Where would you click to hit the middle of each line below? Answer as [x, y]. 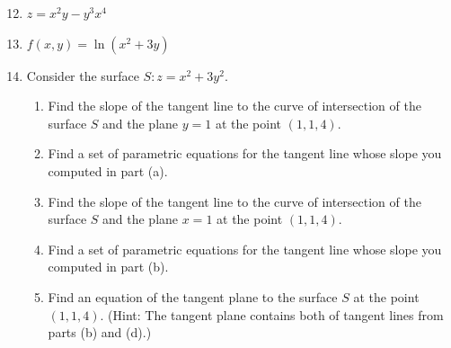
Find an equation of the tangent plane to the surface [193, 296]
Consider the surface [83, 75]
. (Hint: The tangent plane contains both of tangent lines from [272, 314]
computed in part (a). [108, 170]
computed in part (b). [108, 267]
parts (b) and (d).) [100, 332]
